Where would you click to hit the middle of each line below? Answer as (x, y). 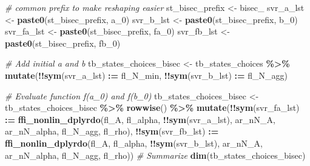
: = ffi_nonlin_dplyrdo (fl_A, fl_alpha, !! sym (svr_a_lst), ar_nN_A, (140, 119)
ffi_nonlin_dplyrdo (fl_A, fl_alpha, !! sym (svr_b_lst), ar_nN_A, (134, 143)
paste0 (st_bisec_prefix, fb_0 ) (63, 43)
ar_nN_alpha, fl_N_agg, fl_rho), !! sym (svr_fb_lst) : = (112, 131)
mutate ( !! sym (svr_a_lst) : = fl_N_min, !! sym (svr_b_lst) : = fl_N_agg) (146, 75)
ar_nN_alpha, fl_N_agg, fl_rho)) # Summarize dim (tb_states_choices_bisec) (155, 155)
